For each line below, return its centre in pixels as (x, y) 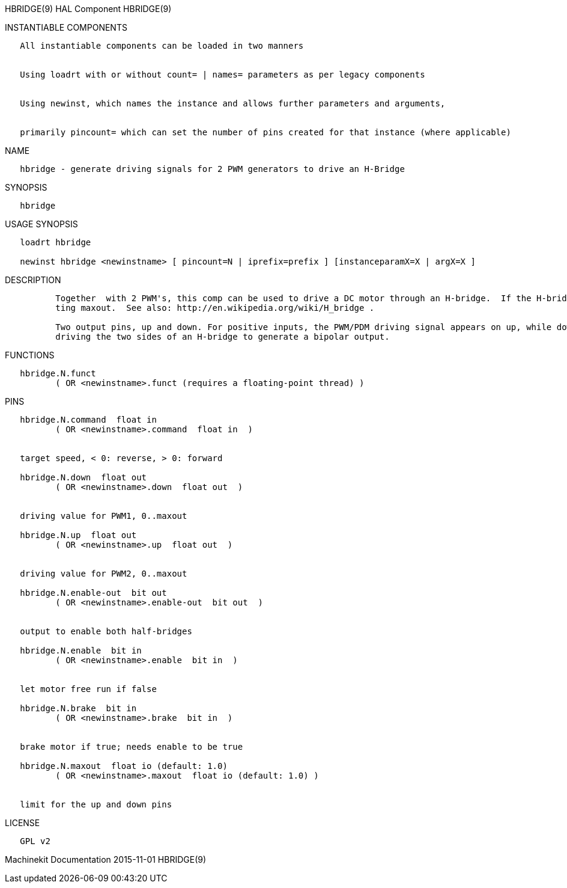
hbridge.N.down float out (83, 477)
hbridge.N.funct (58, 373)
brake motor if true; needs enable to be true (132, 747)
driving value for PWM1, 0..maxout (104, 516)
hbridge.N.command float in (88, 420)
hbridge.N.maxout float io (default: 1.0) (124, 766)
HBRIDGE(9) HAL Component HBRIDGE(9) (88, 9)
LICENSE (23, 823)
